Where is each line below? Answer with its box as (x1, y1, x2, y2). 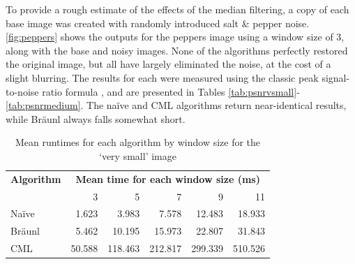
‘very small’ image (99, 148, 176, 163)
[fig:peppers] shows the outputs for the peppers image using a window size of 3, (6, 29, 345, 44)
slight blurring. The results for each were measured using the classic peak (6, 70, 319, 85)
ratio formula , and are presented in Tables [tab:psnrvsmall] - (42, 84, 300, 98)
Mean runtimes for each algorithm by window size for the (15, 135, 261, 149)
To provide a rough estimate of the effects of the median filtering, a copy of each (6, 2, 349, 16)
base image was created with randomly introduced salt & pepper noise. (6, 15, 310, 30)
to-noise (6, 84, 39, 98)
